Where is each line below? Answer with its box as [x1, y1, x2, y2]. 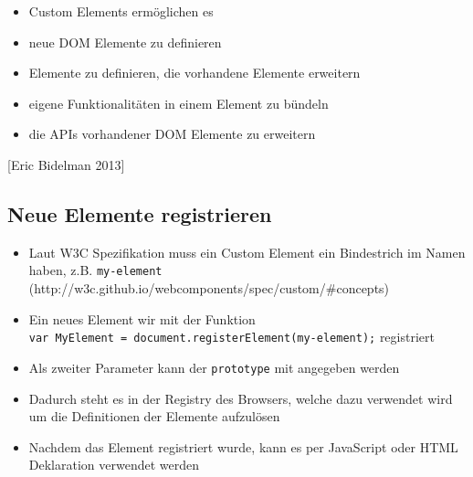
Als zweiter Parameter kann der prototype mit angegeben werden [28, 357, 400, 376]
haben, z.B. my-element [28, 260, 163, 280]
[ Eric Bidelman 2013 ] [7, 154, 125, 174]
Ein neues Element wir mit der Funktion [28, 309, 256, 328]
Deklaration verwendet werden [28, 455, 199, 474]
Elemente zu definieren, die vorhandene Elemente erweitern [28, 63, 361, 82]
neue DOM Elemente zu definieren [28, 32, 222, 51]
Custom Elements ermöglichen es [28, 2, 214, 20]
